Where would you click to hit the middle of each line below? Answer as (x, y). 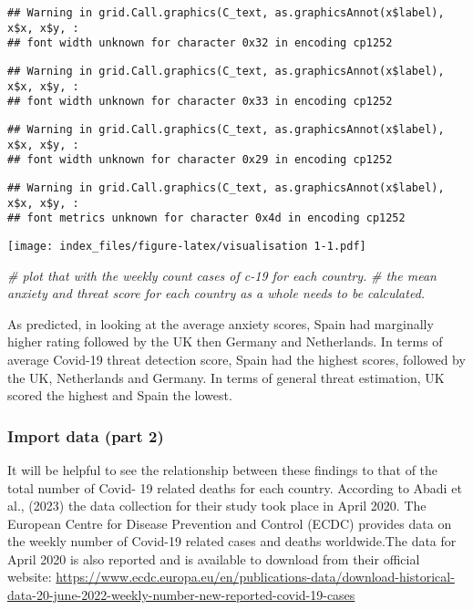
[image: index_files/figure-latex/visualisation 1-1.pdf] (187, 246)
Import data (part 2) (86, 435)
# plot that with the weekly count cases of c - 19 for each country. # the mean (222, 275)
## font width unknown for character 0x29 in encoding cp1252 (200, 160)
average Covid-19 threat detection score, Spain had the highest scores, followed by (236, 359)
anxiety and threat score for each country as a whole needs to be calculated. (216, 293)
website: (30, 577)
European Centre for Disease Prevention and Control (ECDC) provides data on (230, 523)
